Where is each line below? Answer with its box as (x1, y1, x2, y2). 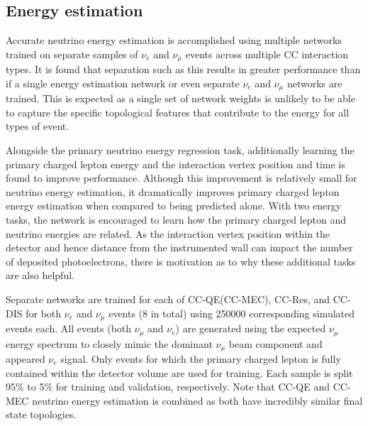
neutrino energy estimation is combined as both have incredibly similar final (32, 393, 363, 408)
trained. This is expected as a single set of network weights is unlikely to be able (6, 91, 355, 106)
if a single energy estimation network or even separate (6, 75, 240, 90)
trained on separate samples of (6, 46, 138, 61)
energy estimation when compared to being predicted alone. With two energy (6, 198, 342, 213)
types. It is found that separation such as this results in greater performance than (6, 62, 361, 77)
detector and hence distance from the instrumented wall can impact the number (6, 240, 353, 255)
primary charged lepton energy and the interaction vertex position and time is (6, 156, 345, 171)
